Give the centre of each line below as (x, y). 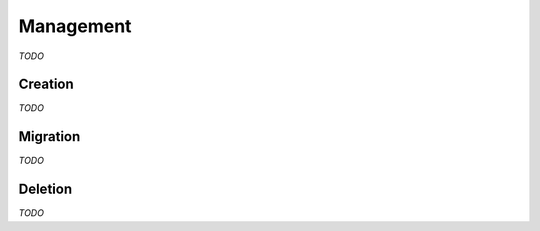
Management (75, 26)
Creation (46, 84)
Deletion (45, 189)
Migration (49, 136)
